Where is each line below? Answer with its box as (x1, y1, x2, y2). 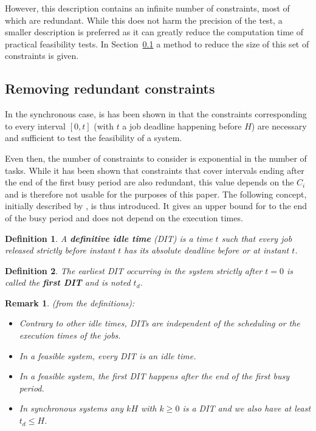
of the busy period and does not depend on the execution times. (5, 211, 243, 224)
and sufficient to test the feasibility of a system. (5, 131, 182, 144)
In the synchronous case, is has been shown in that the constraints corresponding (5, 108, 307, 120)
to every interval (5, 119, 66, 132)
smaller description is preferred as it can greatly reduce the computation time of (5, 26, 303, 38)
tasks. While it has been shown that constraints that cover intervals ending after (5, 164, 304, 176)
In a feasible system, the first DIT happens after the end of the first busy (19, 370, 289, 382)
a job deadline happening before (122, 119, 242, 132)
